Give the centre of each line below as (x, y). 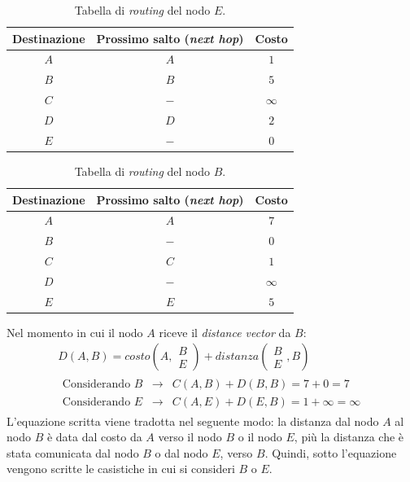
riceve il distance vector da (225, 332)
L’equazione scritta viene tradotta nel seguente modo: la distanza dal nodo (193, 421)
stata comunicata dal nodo (73, 452)
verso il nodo (190, 437)
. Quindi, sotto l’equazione (331, 452)
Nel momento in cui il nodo (75, 332)
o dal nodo (181, 452)
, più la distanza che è (349, 437)
